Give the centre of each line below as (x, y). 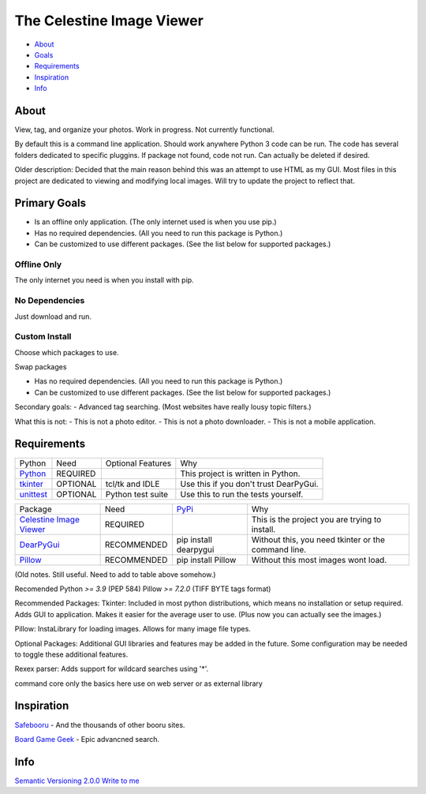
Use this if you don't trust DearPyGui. (249, 484)
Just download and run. (53, 316)
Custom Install (43, 337)
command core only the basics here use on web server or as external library (139, 684)
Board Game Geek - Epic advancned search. (87, 739)
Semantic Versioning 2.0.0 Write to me (77, 781)
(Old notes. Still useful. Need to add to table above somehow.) (115, 574)
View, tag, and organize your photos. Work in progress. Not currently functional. (145, 129)
